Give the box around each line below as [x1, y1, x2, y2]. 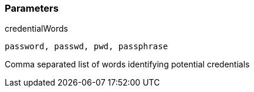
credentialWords [5, 23, 68, 34]
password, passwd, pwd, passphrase [5, 42, 168, 52]
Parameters [5, 2, 59, 14]
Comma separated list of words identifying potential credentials [5, 59, 250, 70]
